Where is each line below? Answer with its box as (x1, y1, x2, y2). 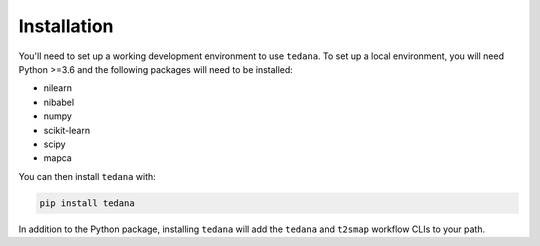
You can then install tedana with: (18, 170, 157, 182)
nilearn (43, 82, 72, 94)
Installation (18, 15, 114, 37)
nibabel (43, 96, 75, 108)
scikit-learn (43, 124, 90, 136)
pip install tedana (39, 197, 135, 209)
